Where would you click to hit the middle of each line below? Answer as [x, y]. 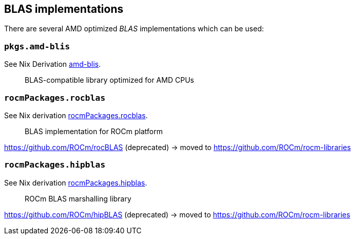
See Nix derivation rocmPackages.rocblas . [76, 115]
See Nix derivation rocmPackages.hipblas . [76, 182]
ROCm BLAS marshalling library [78, 198]
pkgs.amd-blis [37, 46]
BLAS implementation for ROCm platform [94, 131]
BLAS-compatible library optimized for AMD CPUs [109, 80]
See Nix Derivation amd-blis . [52, 64]
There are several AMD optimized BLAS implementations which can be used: [134, 29]
